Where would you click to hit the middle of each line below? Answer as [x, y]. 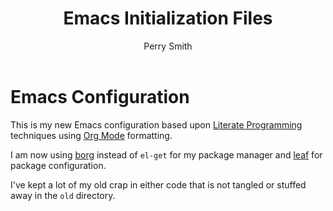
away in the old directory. [63, 195]
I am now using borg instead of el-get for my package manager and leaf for [166, 154]
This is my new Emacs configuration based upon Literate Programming [156, 124]
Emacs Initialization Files [168, 18]
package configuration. [58, 165]
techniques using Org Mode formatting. [91, 135]
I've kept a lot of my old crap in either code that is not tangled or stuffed [158, 184]
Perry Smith [168, 46]
